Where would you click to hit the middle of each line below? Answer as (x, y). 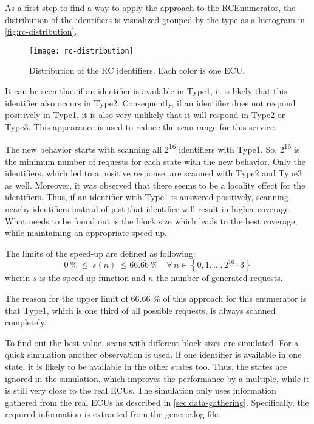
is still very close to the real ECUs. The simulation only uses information (141, 390)
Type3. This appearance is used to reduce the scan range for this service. (141, 126)
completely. (26, 322)
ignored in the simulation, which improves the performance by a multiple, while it (157, 378)
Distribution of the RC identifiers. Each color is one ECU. (137, 70)
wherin (18, 278)
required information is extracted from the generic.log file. (113, 414)
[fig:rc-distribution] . (41, 31)
